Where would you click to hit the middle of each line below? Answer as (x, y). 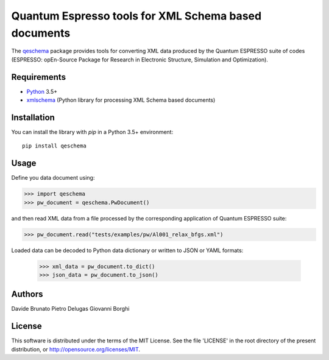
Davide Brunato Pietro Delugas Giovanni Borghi (70, 309)
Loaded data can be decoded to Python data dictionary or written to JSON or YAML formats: (127, 250)
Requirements (39, 77)
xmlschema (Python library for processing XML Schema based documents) (121, 100)
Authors (27, 295)
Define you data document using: (53, 178)
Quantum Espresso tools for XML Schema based (136, 16)
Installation (33, 117)
